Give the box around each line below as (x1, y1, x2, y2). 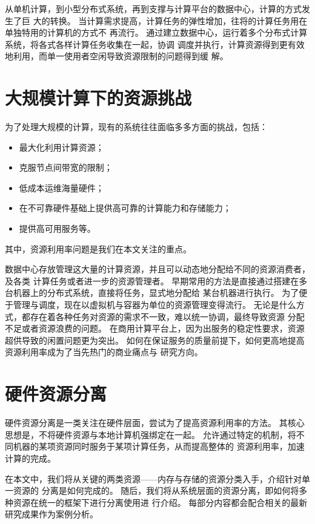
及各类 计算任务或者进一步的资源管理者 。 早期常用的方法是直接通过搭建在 (5, 274, 299, 287)
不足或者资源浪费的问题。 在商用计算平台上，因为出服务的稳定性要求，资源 (5, 322, 305, 335)
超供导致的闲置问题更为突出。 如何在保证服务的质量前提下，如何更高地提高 (5, 333, 305, 346)
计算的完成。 (5, 451, 56, 464)
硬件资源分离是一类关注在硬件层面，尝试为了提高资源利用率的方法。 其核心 (5, 416, 305, 429)
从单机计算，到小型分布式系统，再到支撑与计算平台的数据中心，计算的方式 (5, 2, 302, 15)
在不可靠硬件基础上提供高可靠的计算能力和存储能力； (19, 201, 231, 214)
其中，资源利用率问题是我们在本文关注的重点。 (5, 242, 191, 255)
